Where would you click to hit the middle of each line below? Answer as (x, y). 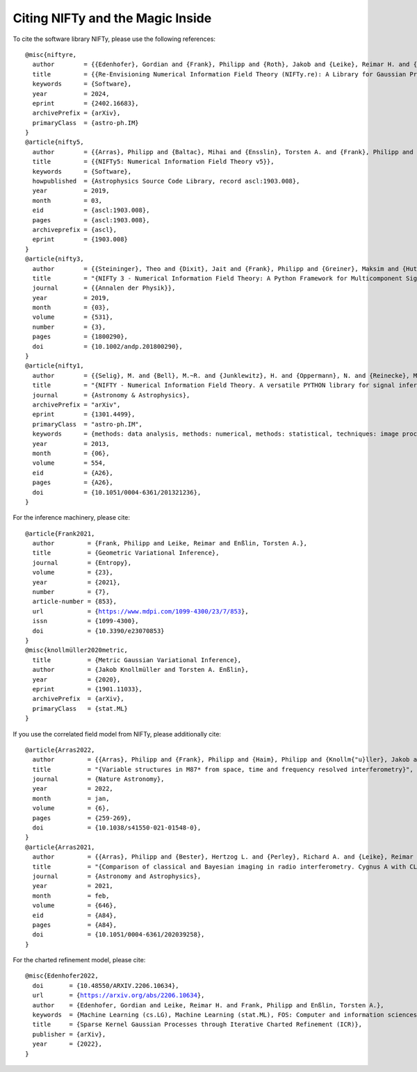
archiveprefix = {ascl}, (75, 230)
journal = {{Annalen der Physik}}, (104, 288)
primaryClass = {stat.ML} (80, 708)
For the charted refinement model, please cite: (79, 960)
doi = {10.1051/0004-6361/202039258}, (118, 935)
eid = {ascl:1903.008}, (91, 211)
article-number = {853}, (75, 602)
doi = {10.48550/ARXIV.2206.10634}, (106, 986)
